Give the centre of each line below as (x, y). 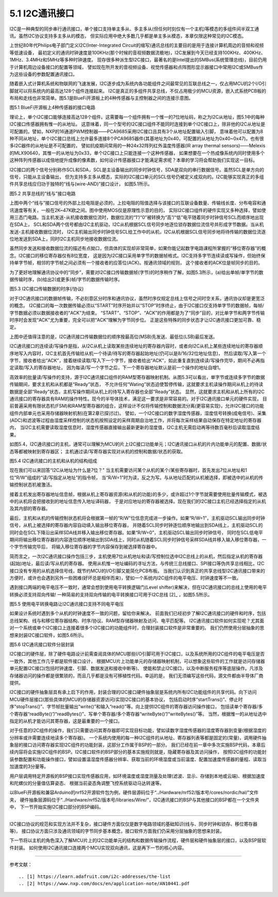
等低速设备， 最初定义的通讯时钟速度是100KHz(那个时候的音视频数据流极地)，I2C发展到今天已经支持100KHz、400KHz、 (137, 52)
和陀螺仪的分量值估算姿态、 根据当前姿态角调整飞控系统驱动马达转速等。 (87, 783)
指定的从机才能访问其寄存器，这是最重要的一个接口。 (66, 721)
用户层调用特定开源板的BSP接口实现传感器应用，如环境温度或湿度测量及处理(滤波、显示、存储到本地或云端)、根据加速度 (137, 776)
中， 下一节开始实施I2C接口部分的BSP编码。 (57, 807)
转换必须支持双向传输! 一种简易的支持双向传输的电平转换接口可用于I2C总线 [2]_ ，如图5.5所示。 (111, 594)
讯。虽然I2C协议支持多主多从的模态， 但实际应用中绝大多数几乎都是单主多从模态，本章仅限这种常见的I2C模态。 (128, 36)
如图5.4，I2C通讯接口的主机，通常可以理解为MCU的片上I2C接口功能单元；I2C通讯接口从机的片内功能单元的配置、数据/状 (138, 444)
